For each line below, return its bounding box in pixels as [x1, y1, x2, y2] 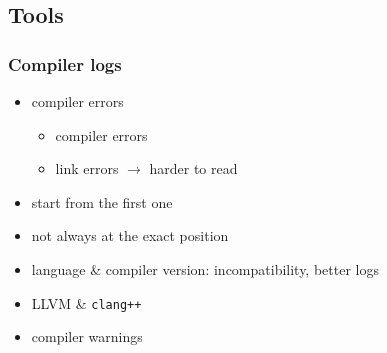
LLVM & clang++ [31, 292, 142, 313]
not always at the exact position [31, 225, 229, 246]
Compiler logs [8, 51, 122, 76]
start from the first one [31, 191, 173, 212]
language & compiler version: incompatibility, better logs [31, 258, 379, 279]
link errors [55, 158, 119, 179]
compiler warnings [31, 326, 143, 347]
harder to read [149, 158, 238, 179]
